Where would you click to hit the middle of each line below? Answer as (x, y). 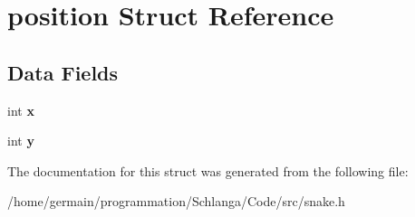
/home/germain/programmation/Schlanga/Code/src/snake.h (176, 201)
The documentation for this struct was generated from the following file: (208, 170)
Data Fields (63, 72)
